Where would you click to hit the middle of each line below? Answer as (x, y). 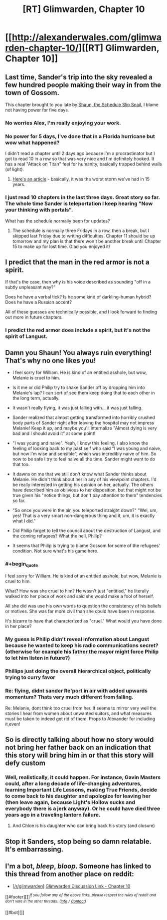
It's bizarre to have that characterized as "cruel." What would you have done (83, 620)
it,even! (13, 724)
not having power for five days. (37, 110)
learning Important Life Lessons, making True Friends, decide (81, 790)
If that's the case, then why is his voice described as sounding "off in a (78, 282)
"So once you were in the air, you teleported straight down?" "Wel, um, (85, 510)
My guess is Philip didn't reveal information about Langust (77, 639)
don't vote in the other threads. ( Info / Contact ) (46, 901)
